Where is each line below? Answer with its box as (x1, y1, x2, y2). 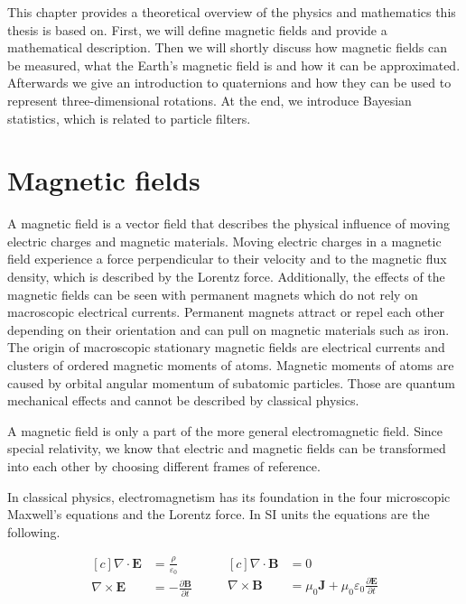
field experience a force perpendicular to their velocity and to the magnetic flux (7, 249, 447, 268)
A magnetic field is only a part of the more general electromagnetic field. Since (7, 421, 443, 440)
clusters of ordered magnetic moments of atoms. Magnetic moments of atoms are (7, 356, 454, 375)
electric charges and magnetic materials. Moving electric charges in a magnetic (7, 231, 442, 250)
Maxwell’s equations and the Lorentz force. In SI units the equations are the (7, 505, 430, 524)
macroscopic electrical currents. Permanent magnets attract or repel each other (7, 302, 445, 321)
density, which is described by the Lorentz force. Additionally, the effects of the (7, 267, 445, 286)
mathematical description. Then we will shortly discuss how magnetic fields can (7, 38, 448, 57)
